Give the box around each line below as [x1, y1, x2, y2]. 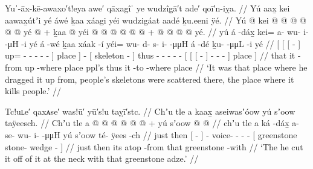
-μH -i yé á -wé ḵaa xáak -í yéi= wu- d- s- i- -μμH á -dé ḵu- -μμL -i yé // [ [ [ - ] [5, 37, 301, 49]
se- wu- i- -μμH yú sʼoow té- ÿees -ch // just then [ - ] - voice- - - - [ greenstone [5, 128, 297, 141]
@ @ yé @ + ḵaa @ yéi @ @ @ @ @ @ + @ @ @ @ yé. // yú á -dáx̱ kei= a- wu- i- [5, 25, 309, 38]
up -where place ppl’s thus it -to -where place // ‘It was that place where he [25, 60, 308, 73]
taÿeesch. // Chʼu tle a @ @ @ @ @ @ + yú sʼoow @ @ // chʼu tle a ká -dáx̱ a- [5, 116, 299, 129]
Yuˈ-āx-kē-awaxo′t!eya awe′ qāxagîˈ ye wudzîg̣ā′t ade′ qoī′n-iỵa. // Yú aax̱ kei [5, 2, 290, 14]
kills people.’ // [5, 84, 62, 97]
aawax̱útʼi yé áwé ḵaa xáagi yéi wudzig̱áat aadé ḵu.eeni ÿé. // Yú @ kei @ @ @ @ [5, 13, 306, 26]
